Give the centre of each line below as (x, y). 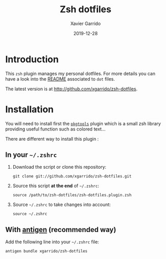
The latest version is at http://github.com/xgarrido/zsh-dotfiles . (71, 89)
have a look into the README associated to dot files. (60, 79)
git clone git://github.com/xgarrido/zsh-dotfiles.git (72, 176)
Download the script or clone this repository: (59, 167)
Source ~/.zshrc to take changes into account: (62, 204)
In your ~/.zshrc (31, 155)
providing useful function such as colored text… (56, 129)
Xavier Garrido (86, 23)
